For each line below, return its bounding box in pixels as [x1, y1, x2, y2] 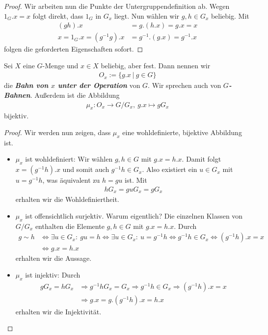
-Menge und [42, 60, 79, 70]
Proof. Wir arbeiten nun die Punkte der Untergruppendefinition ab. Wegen [4, 1, 230, 11]
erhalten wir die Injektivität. [15, 306, 102, 316]
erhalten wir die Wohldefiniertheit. [15, 194, 119, 204]
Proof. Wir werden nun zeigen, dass [4, 127, 111, 138]
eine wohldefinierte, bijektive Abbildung [122, 127, 242, 138]
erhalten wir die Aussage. [15, 253, 92, 263]
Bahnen [4, 90, 30, 100]
